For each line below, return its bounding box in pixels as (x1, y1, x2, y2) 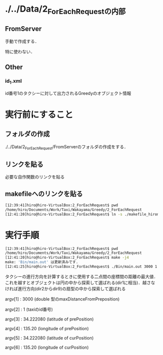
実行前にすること (5, 109, 74, 120)
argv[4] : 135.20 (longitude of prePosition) (5, 325, 89, 331)
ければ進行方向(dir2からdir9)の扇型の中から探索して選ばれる (5, 285, 126, 291)
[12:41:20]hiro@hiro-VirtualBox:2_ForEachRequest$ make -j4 (5, 255, 130, 260)
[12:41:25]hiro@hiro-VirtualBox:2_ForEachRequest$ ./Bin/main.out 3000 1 (5, 264, 158, 269)
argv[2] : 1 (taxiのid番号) (5, 306, 53, 312)
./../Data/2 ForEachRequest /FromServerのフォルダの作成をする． (5, 143, 129, 151)
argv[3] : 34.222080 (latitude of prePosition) (5, 316, 94, 322)
